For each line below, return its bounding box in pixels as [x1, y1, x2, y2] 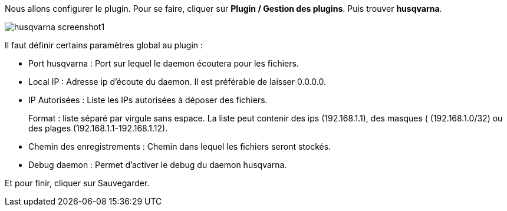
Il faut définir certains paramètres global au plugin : [5, 40, 203, 50]
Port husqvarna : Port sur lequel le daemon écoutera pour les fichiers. [28, 58, 299, 68]
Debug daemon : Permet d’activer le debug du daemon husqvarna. [28, 160, 287, 170]
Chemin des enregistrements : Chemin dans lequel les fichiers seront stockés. [28, 141, 331, 151]
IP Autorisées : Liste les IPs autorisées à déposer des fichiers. [28, 95, 268, 105]
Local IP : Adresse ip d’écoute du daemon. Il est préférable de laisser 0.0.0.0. [28, 77, 326, 87]
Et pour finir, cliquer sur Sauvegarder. [5, 178, 150, 188]
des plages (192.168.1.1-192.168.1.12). [28, 123, 168, 133]
